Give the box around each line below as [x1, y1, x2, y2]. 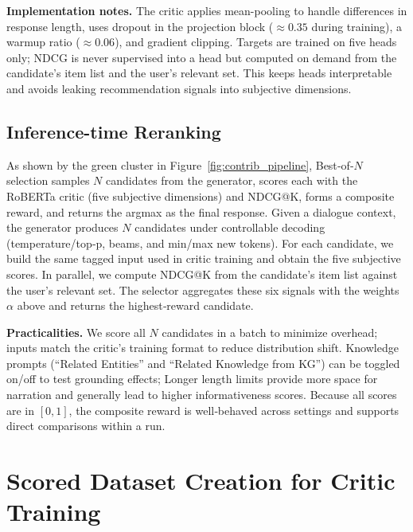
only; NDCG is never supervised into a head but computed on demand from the [6, 49, 397, 65]
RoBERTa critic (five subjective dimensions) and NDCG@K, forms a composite [6, 187, 395, 204]
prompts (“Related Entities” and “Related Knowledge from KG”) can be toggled [6, 354, 400, 371]
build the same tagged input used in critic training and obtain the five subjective [6, 250, 401, 267]
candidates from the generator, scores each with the [106, 172, 358, 189]
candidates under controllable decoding [134, 219, 325, 236]
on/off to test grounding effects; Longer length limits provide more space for [6, 370, 378, 387]
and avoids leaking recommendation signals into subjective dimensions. [6, 80, 352, 96]
